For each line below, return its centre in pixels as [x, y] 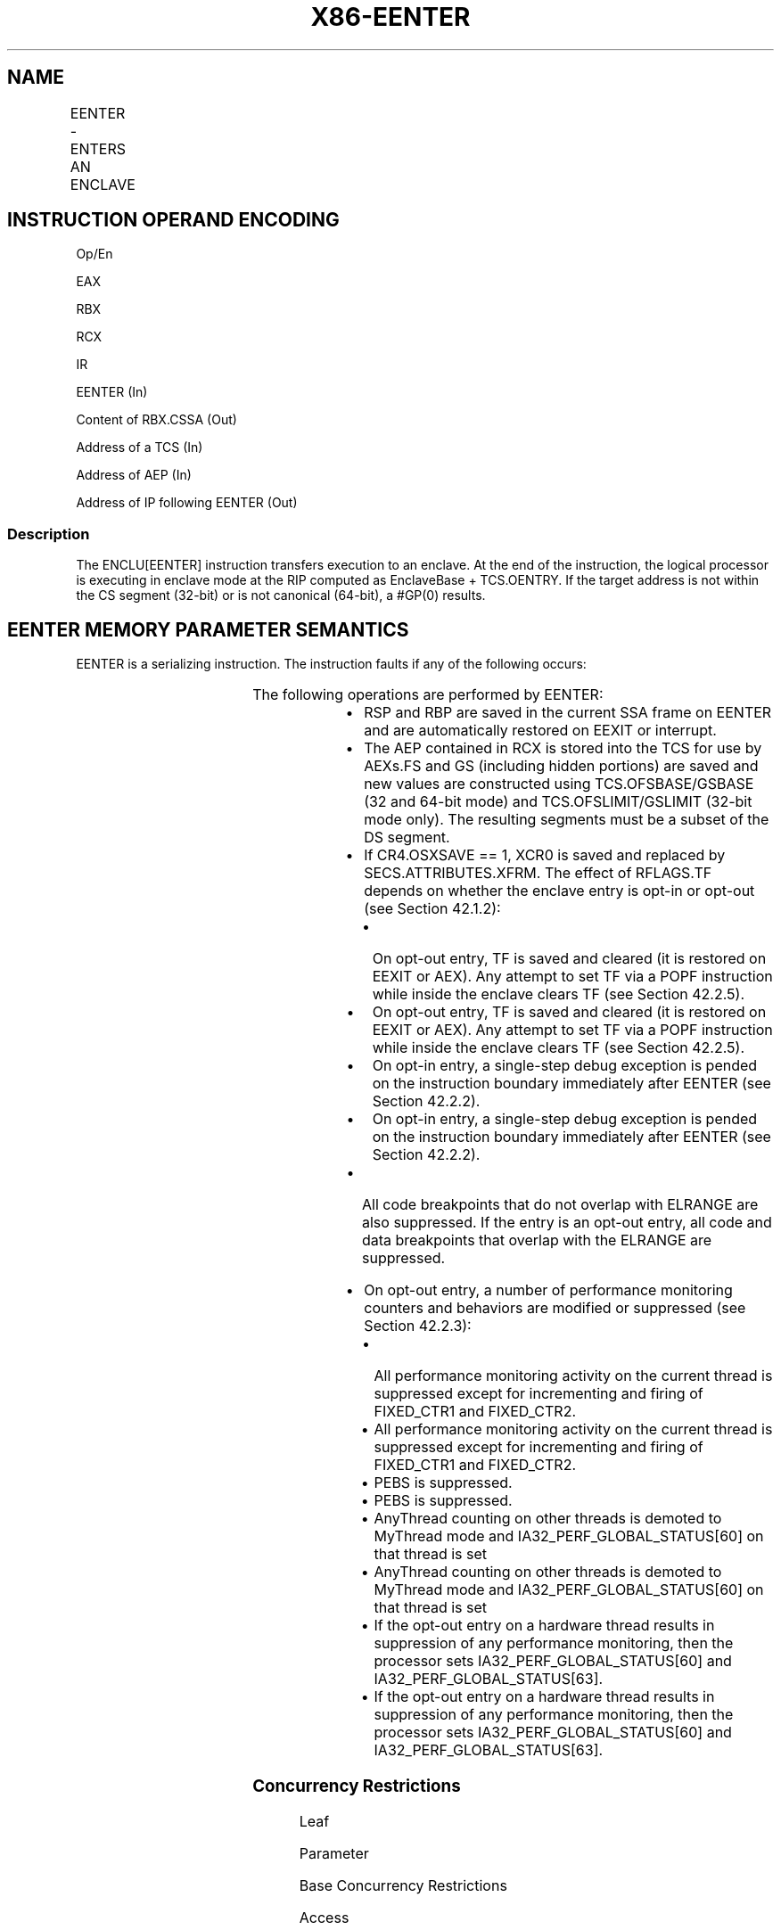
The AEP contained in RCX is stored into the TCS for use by [563, 748]
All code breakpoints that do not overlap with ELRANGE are [560, 1205]
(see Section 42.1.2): [432, 909]
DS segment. [407, 838]
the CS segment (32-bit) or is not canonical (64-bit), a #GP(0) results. [281, 595]
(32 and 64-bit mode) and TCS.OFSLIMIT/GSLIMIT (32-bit [558, 802]
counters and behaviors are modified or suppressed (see [555, 1308]
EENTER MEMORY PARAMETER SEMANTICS [208, 629]
